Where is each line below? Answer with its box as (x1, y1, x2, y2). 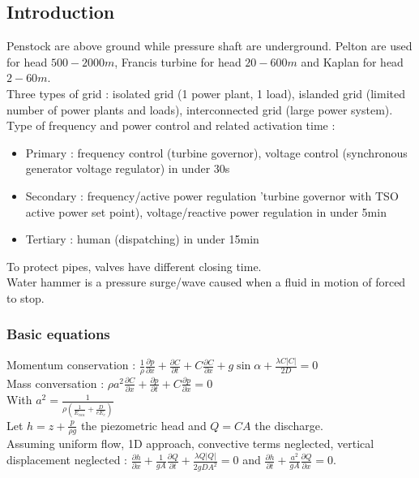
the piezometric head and (80, 416, 207, 433)
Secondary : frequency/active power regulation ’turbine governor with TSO (25, 187, 399, 204)
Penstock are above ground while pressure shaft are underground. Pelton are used (6, 37, 413, 54)
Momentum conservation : (6, 356, 136, 373)
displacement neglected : (6, 451, 128, 468)
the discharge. (254, 416, 323, 433)
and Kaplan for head (301, 53, 404, 70)
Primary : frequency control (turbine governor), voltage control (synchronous (25, 144, 408, 161)
